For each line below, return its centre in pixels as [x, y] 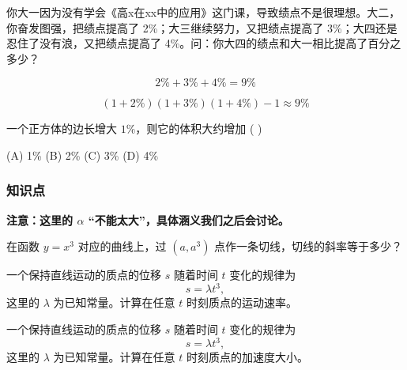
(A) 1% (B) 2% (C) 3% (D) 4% [83, 155]
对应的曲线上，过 [122, 246]
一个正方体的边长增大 [62, 128]
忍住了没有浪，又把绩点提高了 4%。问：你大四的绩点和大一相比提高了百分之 [204, 43]
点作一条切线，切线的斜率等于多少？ [309, 246]
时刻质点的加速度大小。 [247, 357]
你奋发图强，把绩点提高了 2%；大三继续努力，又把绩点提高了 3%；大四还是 [202, 27]
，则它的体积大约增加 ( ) [199, 128]
